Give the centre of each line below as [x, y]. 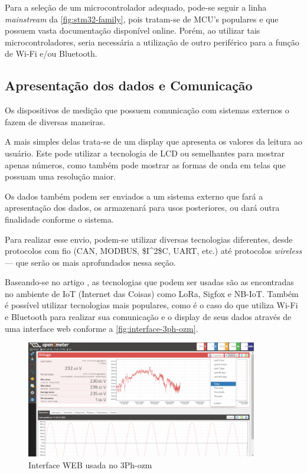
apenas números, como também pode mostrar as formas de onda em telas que [145, 164]
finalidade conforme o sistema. [59, 219]
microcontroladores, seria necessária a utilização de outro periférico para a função [152, 42]
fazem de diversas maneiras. [55, 121]
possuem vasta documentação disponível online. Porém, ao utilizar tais [133, 30]
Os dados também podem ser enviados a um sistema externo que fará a [134, 196]
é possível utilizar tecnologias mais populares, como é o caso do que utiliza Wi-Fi [151, 305]
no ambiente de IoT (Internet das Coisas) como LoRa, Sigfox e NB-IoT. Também [152, 293]
